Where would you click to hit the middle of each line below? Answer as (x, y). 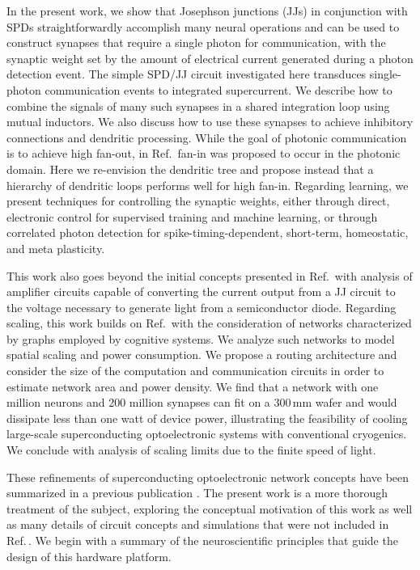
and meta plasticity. (56, 248)
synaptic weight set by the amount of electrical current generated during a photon (210, 58)
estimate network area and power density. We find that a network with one (193, 386)
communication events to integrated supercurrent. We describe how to (218, 89)
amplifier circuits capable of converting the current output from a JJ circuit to (201, 291)
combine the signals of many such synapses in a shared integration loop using (198, 106)
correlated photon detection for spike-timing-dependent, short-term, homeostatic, (208, 232)
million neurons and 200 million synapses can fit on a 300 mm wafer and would (202, 402)
